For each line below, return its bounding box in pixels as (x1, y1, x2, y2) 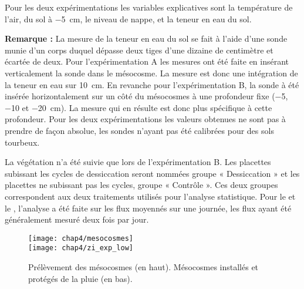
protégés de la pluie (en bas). (28, 272, 133, 284)
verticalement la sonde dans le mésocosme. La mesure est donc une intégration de (5, 66, 298, 79)
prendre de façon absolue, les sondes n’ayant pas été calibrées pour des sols (5, 124, 274, 136)
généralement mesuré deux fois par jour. (5, 213, 149, 226)
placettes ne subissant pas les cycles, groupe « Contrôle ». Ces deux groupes (5, 179, 278, 191)
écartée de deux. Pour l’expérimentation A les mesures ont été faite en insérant (5, 55, 289, 68)
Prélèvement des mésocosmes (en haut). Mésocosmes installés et (28, 261, 259, 273)
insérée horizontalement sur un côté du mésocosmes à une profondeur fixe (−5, (5, 90, 288, 102)
